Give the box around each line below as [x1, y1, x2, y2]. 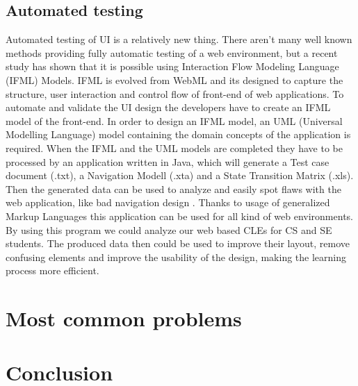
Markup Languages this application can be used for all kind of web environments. [6, 208, 353, 223]
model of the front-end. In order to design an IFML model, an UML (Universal [6, 113, 343, 128]
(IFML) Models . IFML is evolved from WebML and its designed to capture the [6, 72, 343, 87]
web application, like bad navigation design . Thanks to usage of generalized [6, 195, 330, 210]
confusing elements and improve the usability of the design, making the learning [6, 249, 347, 264]
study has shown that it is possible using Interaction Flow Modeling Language [6, 59, 339, 74]
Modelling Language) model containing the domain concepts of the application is [6, 127, 351, 142]
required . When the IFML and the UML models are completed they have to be [6, 140, 343, 155]
